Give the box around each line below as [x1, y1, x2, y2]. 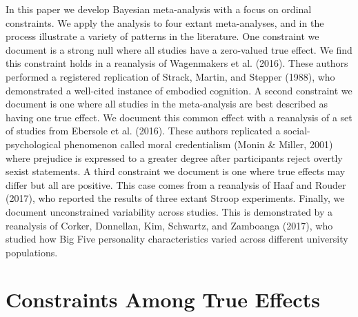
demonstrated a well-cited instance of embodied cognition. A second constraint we [6, 83, 352, 97]
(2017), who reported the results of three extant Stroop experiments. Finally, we [6, 191, 345, 205]
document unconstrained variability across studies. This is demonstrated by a [6, 204, 333, 218]
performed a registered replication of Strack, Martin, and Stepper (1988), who [6, 69, 335, 83]
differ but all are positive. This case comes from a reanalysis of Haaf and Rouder [6, 177, 346, 192]
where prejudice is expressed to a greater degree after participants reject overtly [6, 150, 343, 165]
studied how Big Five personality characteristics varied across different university [6, 232, 348, 246]
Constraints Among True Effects [6, 285, 320, 314]
